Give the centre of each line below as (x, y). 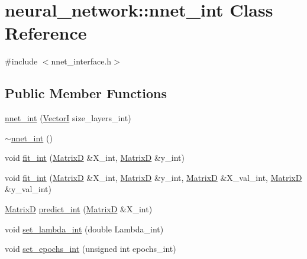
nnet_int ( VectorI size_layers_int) (68, 118)
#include (21, 61)
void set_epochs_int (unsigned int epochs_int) (91, 249)
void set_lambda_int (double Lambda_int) (84, 229)
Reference (46, 33)
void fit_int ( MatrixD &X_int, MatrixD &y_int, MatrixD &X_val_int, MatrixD (153, 177)
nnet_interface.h (81, 61)
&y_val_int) (28, 189)
